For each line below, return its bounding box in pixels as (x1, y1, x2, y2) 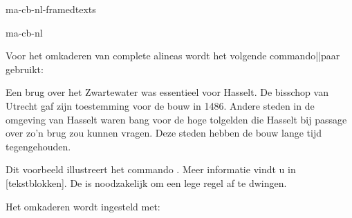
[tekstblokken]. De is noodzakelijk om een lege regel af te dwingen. (6, 175, 287, 190)
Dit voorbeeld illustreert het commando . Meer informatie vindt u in (6, 162, 296, 177)
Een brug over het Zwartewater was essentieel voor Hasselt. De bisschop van (6, 85, 328, 99)
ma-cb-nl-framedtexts (6, 2, 96, 16)
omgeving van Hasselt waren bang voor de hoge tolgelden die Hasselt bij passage (6, 112, 347, 126)
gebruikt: (6, 61, 44, 76)
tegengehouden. (6, 139, 71, 153)
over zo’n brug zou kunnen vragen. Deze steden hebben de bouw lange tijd (6, 126, 322, 140)
